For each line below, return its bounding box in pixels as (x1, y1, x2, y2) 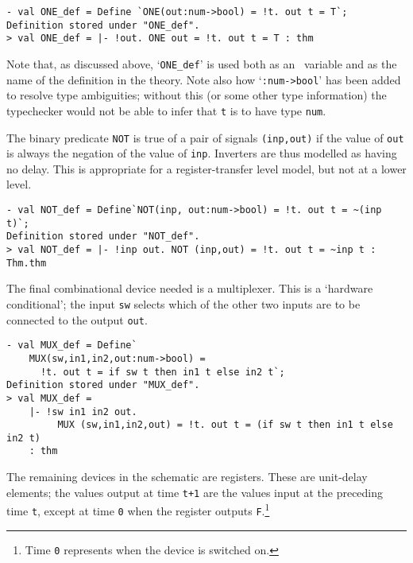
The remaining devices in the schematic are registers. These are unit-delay (6, 468, 368, 485)
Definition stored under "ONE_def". (6, 19, 200, 31)
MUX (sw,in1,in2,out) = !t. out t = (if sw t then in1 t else (57, 419, 393, 431)
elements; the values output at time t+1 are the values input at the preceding (6, 483, 384, 500)
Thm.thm (6, 257, 47, 269)
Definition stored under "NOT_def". (6, 231, 200, 243)
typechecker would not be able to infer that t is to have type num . (6, 102, 326, 118)
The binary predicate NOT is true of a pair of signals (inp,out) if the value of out (6, 129, 404, 146)
